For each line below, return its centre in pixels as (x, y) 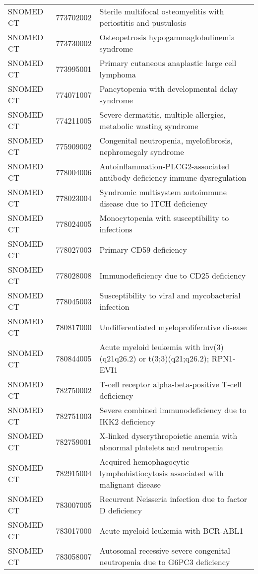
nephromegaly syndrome (142, 152)
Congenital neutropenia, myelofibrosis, (166, 140)
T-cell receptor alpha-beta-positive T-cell (170, 384)
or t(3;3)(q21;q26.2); (174, 358)
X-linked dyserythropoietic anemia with (168, 436)
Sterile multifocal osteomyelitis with (162, 11)
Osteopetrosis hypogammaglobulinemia (167, 37)
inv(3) (213, 347)
